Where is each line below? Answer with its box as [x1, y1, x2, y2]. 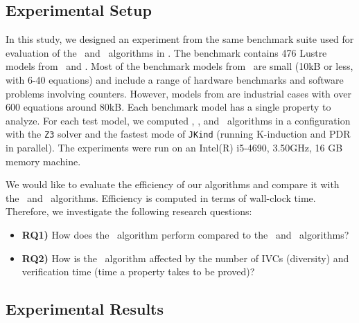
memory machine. [6, 154, 81, 168]
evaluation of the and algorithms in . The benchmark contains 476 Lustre [6, 45, 327, 59]
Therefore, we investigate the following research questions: [6, 204, 252, 219]
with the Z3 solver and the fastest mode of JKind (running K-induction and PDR [6, 127, 351, 141]
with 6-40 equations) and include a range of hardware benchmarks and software [6, 72, 344, 86]
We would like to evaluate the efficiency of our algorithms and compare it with [6, 177, 340, 192]
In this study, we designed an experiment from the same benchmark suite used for [6, 32, 354, 46]
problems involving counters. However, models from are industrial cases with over [6, 86, 351, 100]
